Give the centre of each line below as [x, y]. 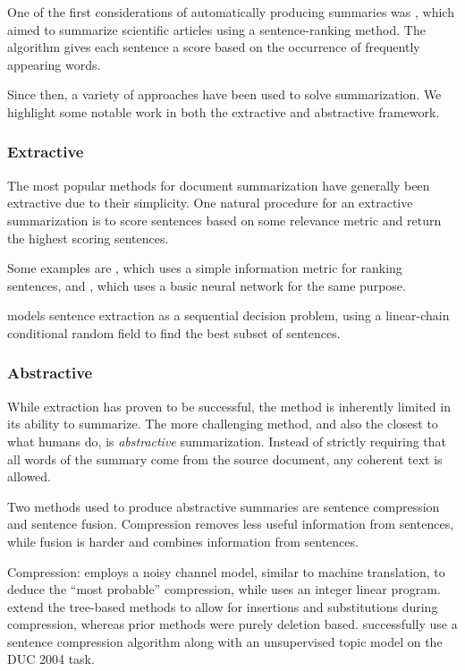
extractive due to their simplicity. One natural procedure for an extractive [210, 203]
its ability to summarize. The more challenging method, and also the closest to [223, 424]
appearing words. [54, 64]
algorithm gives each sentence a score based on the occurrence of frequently [214, 47]
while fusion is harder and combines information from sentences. [183, 541]
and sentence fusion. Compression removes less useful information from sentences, [231, 524]
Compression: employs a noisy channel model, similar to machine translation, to [226, 571]
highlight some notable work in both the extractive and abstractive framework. [224, 111]
